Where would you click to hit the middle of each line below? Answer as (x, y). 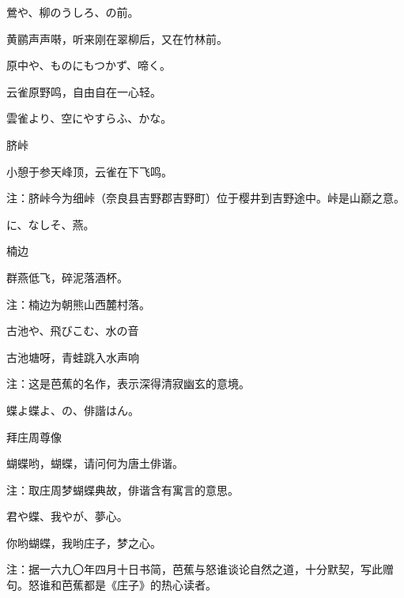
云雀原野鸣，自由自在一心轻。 (84, 91)
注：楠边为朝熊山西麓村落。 (78, 304)
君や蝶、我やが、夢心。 (67, 516)
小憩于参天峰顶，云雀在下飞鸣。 (89, 171)
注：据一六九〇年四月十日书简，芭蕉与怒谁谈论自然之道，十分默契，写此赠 (200, 569)
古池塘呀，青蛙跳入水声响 (73, 357)
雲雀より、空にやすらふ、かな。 (89, 118)
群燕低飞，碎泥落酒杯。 (67, 277)
